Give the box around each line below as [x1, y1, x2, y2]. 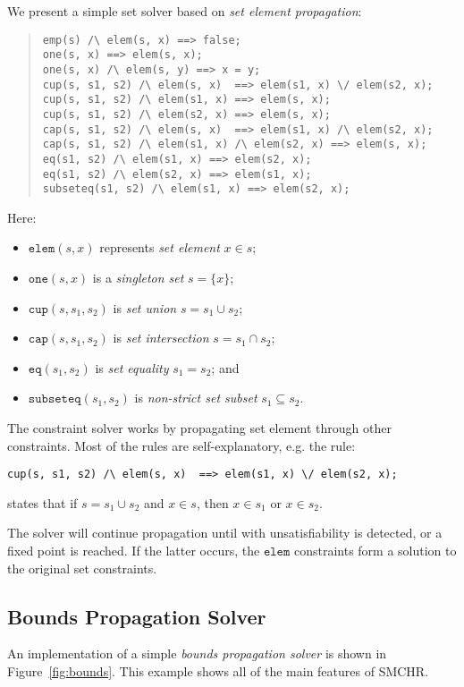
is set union [113, 298, 177, 317]
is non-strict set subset [134, 388, 257, 407]
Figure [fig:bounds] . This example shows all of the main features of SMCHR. [7, 661, 429, 680]
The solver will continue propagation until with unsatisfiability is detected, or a [7, 523, 443, 542]
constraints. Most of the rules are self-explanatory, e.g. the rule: [7, 436, 356, 454]
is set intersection [113, 328, 209, 347]
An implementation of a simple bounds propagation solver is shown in [7, 644, 387, 663]
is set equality [95, 358, 169, 377]
